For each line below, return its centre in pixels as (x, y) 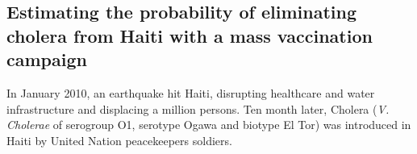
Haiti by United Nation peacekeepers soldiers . (119, 140)
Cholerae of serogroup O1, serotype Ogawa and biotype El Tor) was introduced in (209, 125)
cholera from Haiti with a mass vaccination (190, 35)
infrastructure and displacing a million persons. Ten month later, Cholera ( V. (198, 108)
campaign (47, 59)
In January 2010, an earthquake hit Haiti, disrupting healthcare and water (191, 92)
